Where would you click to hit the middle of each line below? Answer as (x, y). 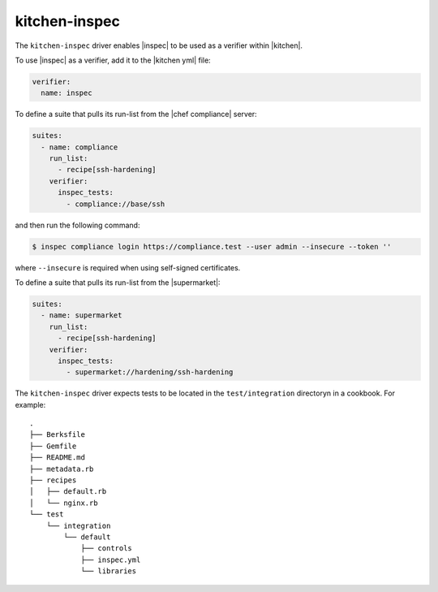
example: (30, 404)
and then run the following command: (77, 225)
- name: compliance (79, 147)
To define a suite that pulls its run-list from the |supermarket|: (118, 282)
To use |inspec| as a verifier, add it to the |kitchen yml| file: (113, 60)
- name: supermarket (82, 315)
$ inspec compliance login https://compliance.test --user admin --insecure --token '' (212, 246)
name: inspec (67, 93)
